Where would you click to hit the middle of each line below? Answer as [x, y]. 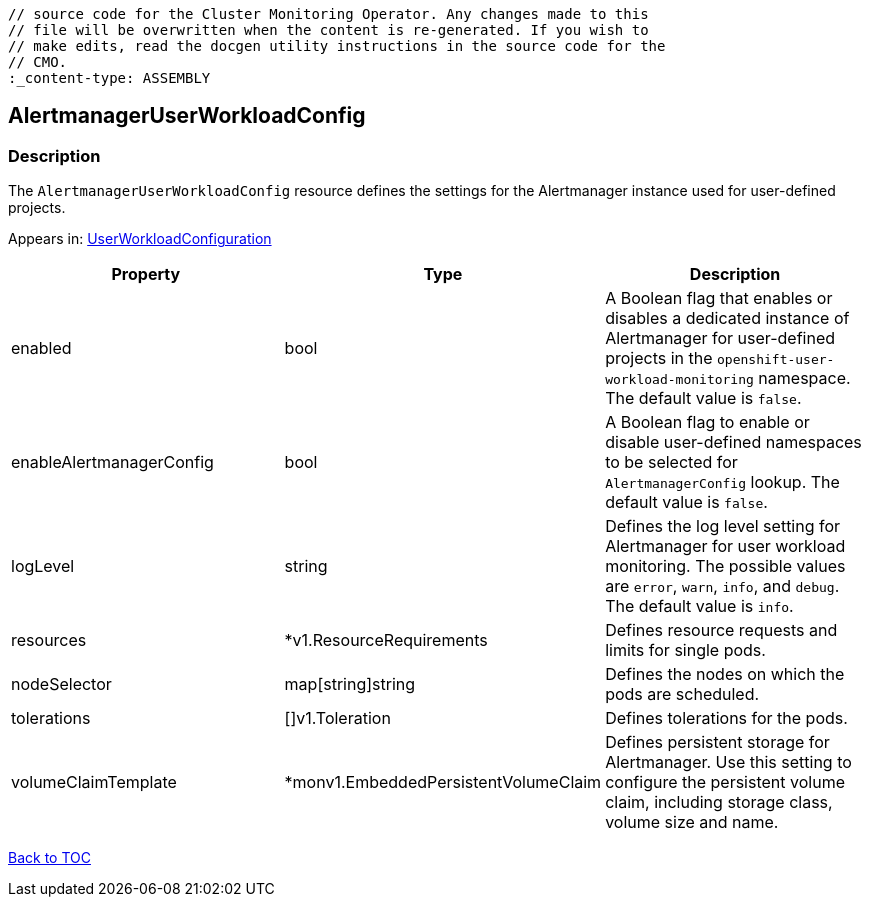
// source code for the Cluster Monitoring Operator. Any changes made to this [328, 14]
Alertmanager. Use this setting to [728, 762]
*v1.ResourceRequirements [386, 640]
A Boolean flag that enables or [719, 298]
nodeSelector [61, 684]
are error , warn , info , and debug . [722, 586]
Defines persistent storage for [717, 742]
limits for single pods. [685, 650]
